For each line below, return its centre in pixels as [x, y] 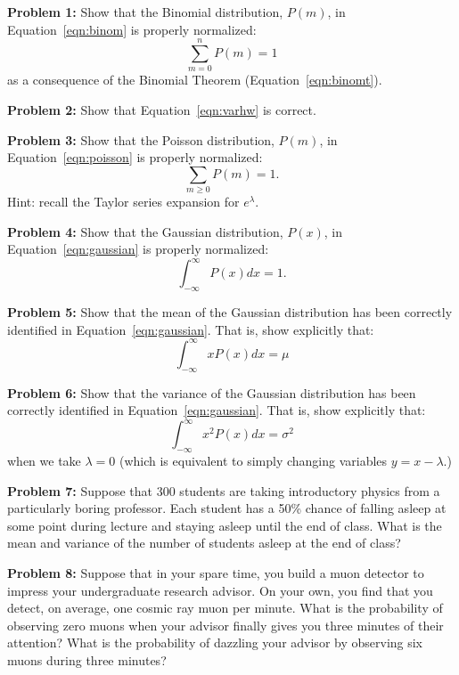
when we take [44, 461]
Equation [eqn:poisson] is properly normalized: [135, 157]
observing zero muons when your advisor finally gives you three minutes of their [225, 625]
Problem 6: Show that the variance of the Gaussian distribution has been [212, 392]
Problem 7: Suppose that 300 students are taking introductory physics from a [224, 490]
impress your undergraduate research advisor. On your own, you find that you [220, 590]
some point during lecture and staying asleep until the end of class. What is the [225, 525]
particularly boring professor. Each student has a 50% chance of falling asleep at [227, 508]
